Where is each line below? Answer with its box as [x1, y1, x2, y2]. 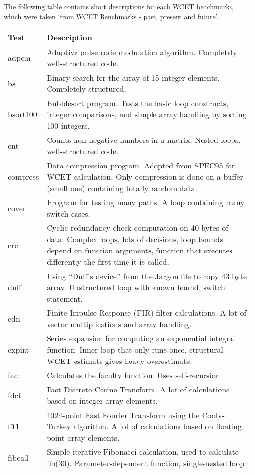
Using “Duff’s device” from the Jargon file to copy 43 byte [47, 270, 247, 282]
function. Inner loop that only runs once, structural [47, 344, 223, 356]
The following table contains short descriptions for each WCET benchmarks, [4, 1, 234, 11]
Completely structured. [47, 83, 126, 95]
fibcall [8, 451, 29, 463]
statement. [47, 293, 83, 305]
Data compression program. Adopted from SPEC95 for [47, 160, 235, 171]
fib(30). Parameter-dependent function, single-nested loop [47, 457, 245, 469]
